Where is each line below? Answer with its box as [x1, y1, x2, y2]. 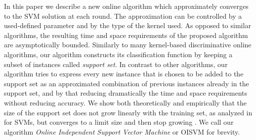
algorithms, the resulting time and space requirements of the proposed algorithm [4, 30, 248, 40]
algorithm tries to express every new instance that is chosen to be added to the [4, 69, 244, 79]
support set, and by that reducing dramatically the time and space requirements [4, 88, 248, 98]
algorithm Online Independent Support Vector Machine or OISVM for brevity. [4, 126, 240, 137]
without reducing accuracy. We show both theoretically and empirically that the [4, 97, 247, 107]
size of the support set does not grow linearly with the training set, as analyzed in [4, 107, 253, 117]
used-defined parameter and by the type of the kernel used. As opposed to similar [4, 20, 251, 31]
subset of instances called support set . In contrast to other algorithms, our [4, 59, 228, 69]
